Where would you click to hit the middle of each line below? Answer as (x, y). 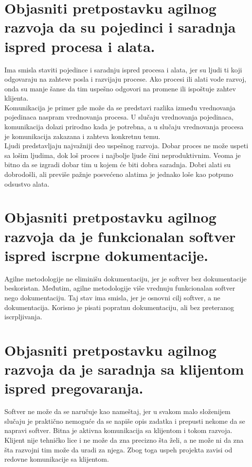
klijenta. (17, 98)
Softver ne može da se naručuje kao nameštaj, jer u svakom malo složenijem (117, 411)
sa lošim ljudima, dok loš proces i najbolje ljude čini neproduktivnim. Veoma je (123, 155)
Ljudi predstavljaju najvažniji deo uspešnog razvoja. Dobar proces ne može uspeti (126, 146)
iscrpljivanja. (23, 317)
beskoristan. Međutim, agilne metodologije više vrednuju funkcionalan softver (120, 288)
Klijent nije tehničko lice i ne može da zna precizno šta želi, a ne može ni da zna (124, 440)
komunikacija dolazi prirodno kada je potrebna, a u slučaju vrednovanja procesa (124, 127)
